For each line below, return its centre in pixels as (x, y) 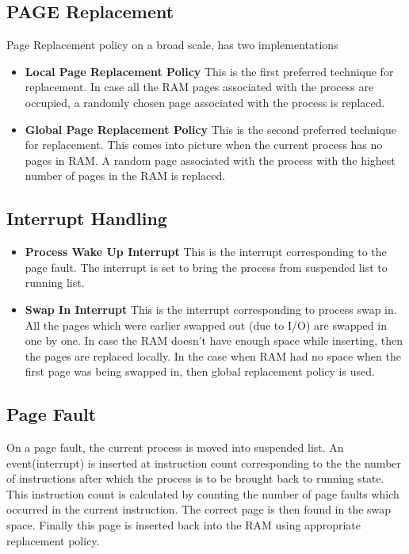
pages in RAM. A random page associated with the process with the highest (210, 160)
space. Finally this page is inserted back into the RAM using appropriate (183, 525)
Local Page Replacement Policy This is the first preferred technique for (209, 71)
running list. (55, 283)
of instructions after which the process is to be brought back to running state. (195, 478)
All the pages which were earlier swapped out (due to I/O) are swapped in (206, 325)
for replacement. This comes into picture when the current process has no (204, 145)
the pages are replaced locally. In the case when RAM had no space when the (213, 355)
